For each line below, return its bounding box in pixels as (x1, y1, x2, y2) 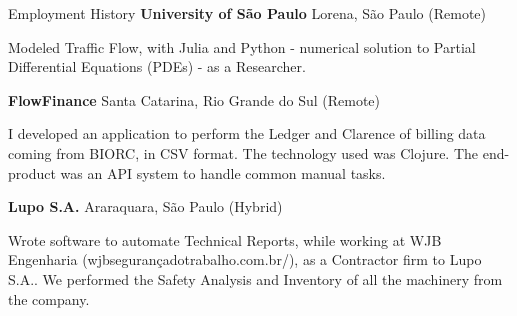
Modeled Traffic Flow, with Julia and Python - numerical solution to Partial (8, 36, 476, 57)
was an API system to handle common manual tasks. (60, 162, 386, 183)
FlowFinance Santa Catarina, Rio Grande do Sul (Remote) (8, 89, 381, 110)
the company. (8, 288, 90, 309)
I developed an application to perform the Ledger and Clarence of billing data (8, 123, 486, 144)
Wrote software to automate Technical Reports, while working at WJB (8, 229, 442, 250)
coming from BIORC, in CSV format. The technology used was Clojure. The (8, 142, 479, 163)
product (8, 162, 56, 183)
